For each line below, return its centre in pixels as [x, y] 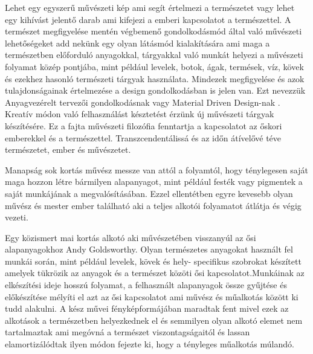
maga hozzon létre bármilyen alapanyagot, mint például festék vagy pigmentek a [154, 182]
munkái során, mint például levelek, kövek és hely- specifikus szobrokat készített [153, 261]
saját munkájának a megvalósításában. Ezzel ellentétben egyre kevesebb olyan [149, 193]
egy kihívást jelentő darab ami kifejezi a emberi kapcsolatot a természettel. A [148, 19]
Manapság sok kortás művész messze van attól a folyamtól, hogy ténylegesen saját [156, 169]
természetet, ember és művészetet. [68, 150]
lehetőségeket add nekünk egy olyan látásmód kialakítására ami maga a [137, 43]
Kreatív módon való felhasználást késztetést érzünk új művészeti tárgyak [140, 114]
